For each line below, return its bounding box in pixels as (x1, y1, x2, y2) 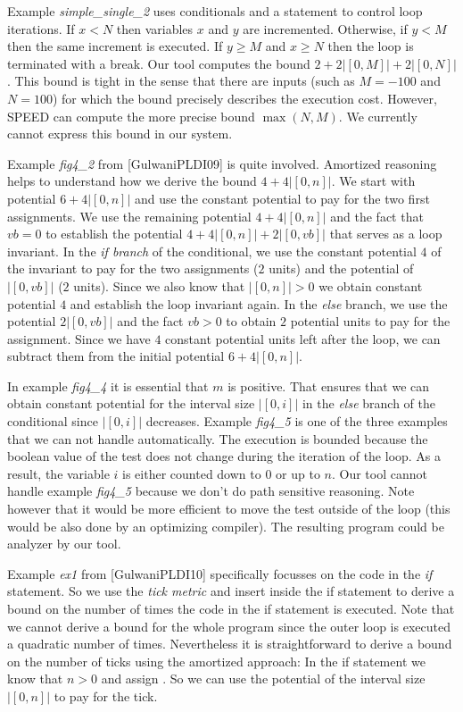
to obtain (226, 312, 277, 331)
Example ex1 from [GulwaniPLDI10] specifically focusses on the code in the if (7, 564, 433, 582)
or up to (276, 464, 320, 482)
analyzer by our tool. (7, 534, 121, 553)
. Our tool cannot (331, 464, 427, 482)
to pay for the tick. (54, 686, 158, 705)
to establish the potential (45, 224, 183, 243)
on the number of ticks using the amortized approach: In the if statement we (7, 651, 426, 670)
